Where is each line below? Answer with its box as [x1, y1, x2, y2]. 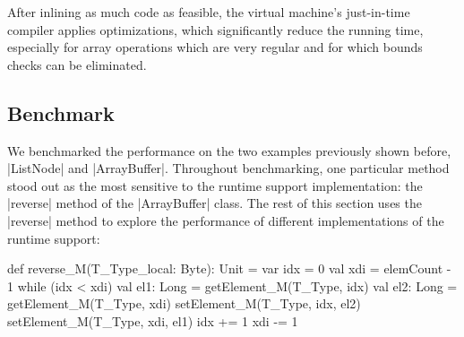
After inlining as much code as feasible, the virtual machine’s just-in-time [7, 3, 410, 21]
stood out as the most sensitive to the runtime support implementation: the [7, 176, 423, 194]
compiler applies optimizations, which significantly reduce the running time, [7, 20, 424, 39]
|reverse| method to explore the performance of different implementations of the [7, 211, 444, 229]
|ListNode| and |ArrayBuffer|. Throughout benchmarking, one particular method [7, 159, 450, 177]
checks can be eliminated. [7, 55, 147, 73]
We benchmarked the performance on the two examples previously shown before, [7, 141, 451, 160]
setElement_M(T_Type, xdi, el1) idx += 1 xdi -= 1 [7, 311, 298, 330]
